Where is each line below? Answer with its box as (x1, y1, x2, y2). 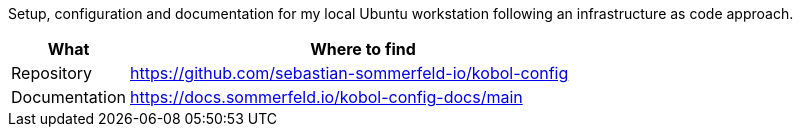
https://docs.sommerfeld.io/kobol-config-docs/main (130, 87, 523, 107)
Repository (11, 63, 93, 83)
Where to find (310, 39, 416, 59)
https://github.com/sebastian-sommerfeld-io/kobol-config (130, 63, 569, 83)
